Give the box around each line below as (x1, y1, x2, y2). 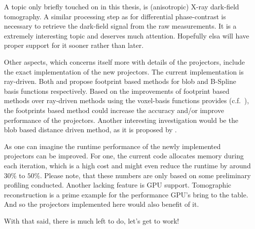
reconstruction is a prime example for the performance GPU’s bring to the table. (4, 189, 249, 199)
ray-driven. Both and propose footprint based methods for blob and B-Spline (4, 76, 236, 86)
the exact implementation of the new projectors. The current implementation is (4, 66, 244, 76)
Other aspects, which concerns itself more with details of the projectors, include (4, 56, 245, 67)
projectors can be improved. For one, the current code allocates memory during (4, 151, 244, 161)
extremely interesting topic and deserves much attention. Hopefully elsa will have (4, 30, 250, 40)
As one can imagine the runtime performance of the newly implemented (4, 141, 221, 151)
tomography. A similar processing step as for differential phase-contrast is (4, 11, 226, 21)
